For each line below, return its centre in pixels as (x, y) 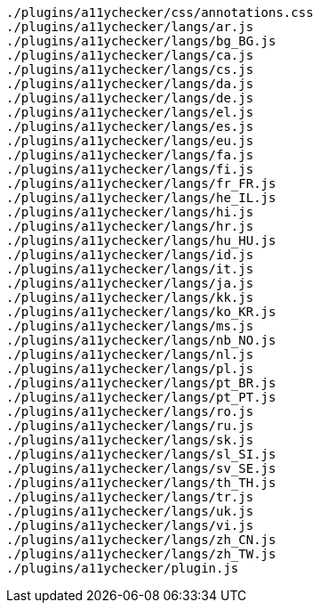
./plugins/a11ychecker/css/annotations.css (160, 12)
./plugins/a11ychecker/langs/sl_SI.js (141, 454)
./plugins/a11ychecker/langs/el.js (130, 112)
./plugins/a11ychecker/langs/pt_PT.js (141, 397)
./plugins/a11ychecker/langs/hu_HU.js (141, 240)
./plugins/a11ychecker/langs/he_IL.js (141, 198)
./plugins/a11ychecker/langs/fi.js (130, 169)
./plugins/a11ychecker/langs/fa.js (130, 155)
